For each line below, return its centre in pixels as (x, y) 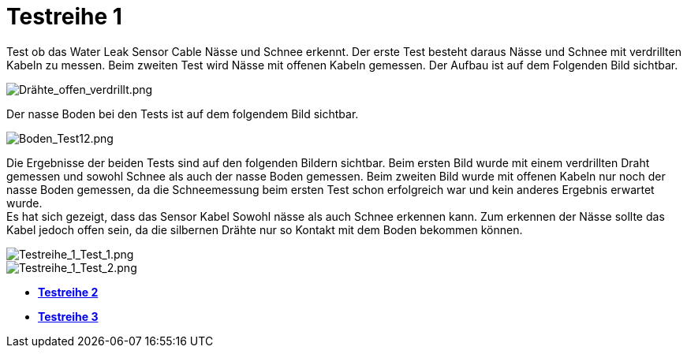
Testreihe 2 (68, 292)
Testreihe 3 (68, 316)
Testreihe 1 (64, 17)
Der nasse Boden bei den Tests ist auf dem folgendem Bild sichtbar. (183, 114)
